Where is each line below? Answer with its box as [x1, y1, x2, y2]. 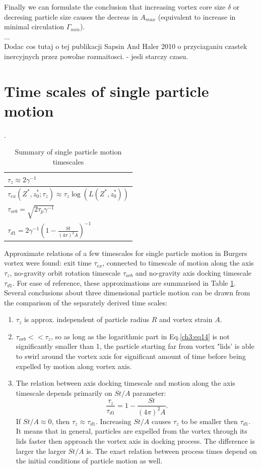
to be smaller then [181, 415, 238, 426]
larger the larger [16, 445, 66, 456]
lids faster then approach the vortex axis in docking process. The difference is [16, 436, 255, 446]
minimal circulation [4, 21, 64, 32]
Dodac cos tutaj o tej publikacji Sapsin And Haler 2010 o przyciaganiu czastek [4, 41, 247, 51]
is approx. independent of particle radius [24, 314, 149, 325]
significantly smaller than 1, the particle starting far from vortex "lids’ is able [16, 341, 254, 351]
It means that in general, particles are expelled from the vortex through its [16, 426, 247, 436]
